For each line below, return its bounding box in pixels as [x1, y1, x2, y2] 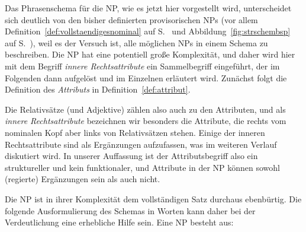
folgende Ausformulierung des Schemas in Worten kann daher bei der [5, 204, 256, 217]
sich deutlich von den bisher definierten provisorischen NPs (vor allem [5, 13, 258, 26]
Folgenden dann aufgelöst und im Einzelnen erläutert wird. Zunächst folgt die [5, 71, 287, 84]
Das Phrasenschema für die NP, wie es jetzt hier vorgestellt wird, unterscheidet [5, 2, 292, 14]
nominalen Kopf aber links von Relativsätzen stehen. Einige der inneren [5, 126, 265, 138]
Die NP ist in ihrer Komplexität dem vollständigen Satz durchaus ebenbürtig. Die [5, 192, 302, 205]
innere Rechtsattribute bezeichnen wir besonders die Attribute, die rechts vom [5, 115, 286, 127]
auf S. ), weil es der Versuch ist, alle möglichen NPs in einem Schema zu [5, 36, 268, 49]
